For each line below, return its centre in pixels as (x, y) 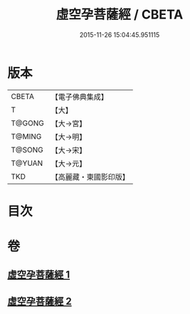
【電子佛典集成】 (79, 97)
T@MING (26, 136)
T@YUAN (27, 163)
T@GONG (27, 123)
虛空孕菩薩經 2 (40, 301)
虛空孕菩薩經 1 (39, 275)
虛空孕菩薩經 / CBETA (120, 15)
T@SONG (27, 150)
